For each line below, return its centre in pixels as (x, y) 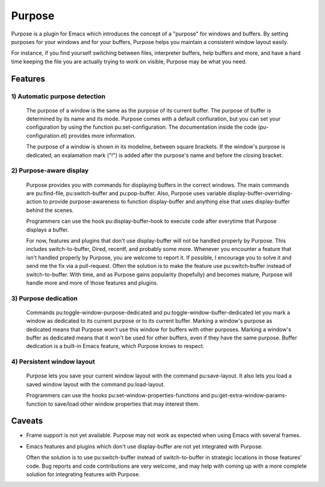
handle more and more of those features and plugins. (92, 282)
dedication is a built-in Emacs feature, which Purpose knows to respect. (115, 346)
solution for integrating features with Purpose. (83, 474)
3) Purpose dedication (45, 298)
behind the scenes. (50, 210)
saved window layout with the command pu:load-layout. (96, 384)
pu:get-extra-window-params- (249, 395)
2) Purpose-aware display (50, 170)
